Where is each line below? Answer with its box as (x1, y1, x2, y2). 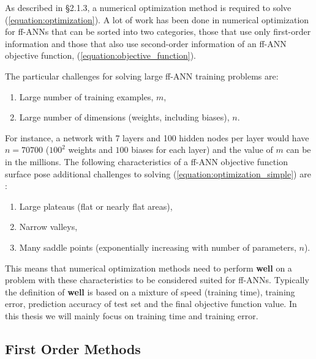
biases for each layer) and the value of (131, 143, 273, 156)
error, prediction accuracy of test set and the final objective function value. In (5, 297, 297, 310)
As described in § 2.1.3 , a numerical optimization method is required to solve (5, 1, 292, 13)
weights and (68, 143, 113, 156)
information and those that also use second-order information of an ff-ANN (5, 37, 287, 50)
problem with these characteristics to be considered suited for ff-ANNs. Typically (5, 273, 309, 286)
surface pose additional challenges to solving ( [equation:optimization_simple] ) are (5, 167, 311, 180)
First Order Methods (5, 339, 141, 358)
